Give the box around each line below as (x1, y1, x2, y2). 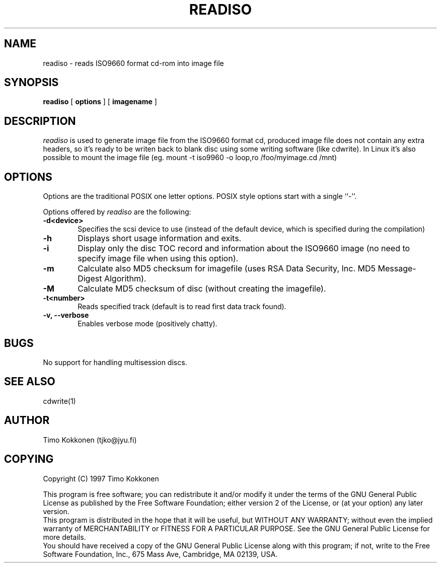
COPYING (4, 453, 54, 466)
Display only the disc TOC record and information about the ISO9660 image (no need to (78, 243, 410, 254)
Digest (78, 273, 102, 284)
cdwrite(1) (43, 396, 76, 405)
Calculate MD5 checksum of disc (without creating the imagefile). (78, 283, 326, 294)
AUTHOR (4, 414, 50, 427)
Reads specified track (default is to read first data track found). (78, 302, 286, 311)
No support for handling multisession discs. (43, 358, 187, 367)
